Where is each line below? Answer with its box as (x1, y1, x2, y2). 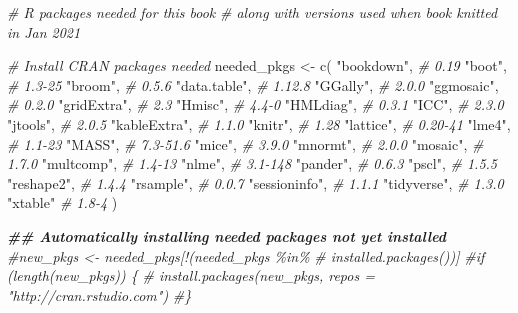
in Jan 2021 (7, 21, 81, 42)
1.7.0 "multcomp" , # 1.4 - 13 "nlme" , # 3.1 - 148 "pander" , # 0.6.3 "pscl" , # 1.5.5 (7, 153, 498, 174)
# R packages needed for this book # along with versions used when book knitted (7, 2, 498, 22)
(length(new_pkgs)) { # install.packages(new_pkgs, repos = (7, 265, 375, 286)
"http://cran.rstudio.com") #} (7, 284, 192, 305)
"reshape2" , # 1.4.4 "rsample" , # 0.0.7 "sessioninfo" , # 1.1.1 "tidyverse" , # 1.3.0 (7, 172, 504, 193)
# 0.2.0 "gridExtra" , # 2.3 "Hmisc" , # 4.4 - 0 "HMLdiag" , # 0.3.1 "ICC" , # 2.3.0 (7, 94, 504, 115)
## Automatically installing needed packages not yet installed (7, 225, 447, 246)
